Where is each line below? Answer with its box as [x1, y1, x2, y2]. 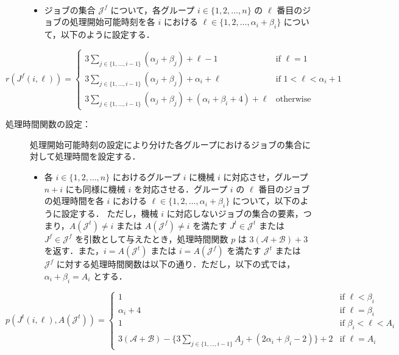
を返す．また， [44, 244, 104, 257]
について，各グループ [110, 3, 195, 16]
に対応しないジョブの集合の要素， [166, 206, 303, 219]
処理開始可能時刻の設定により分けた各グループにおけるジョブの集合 [30, 138, 302, 150]
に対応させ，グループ [223, 170, 308, 183]
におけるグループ [112, 170, 181, 183]
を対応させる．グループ [134, 182, 228, 195]
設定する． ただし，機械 [61, 206, 158, 219]
